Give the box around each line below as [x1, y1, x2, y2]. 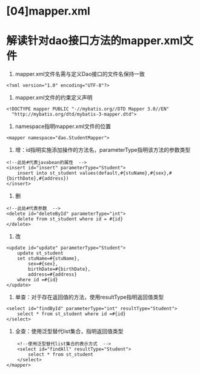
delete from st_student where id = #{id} [17, 216, 123, 222]
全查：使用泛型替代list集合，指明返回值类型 [15, 328, 124, 335]
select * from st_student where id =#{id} [17, 311, 126, 317]
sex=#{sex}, [28, 261, 59, 267]
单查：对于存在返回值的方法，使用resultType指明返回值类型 [15, 293, 164, 301]
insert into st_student [17, 170, 78, 177]
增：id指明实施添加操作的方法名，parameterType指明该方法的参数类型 [15, 146, 191, 154]
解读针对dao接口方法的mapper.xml [6, 34, 183, 48]
